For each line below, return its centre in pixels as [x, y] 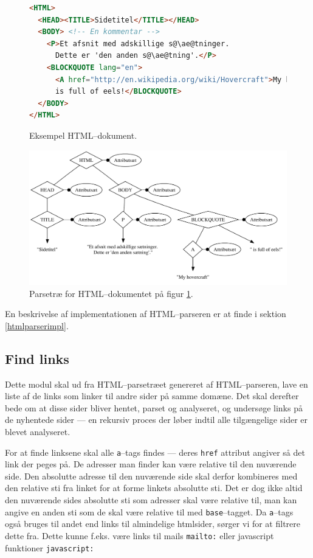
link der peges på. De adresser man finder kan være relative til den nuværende [151, 464]
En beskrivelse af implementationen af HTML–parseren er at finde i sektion [146, 314]
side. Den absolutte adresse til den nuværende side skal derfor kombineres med [151, 476]
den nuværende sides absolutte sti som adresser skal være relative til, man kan [151, 500]
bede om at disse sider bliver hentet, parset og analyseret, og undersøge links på [154, 407]
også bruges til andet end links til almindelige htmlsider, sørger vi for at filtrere [153, 524]
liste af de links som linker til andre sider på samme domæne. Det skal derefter [152, 396]
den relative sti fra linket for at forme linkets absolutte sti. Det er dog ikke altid [154, 488]
